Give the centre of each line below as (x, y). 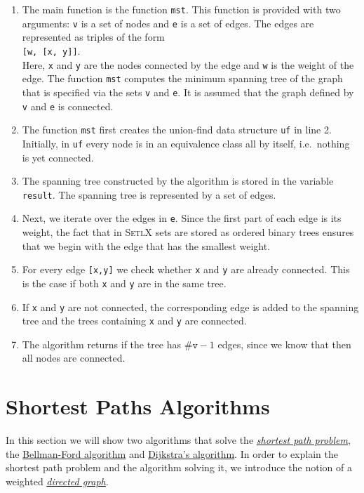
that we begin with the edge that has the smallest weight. (146, 245)
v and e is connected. (68, 106)
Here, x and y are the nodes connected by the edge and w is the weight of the (188, 64)
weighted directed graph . (57, 481)
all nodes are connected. (74, 358)
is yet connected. (58, 157)
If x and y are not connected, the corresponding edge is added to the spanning (190, 307)
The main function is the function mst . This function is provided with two (181, 9)
